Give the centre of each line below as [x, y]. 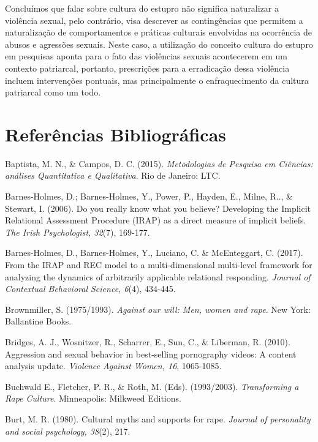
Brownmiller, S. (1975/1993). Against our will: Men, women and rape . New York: [158, 309]
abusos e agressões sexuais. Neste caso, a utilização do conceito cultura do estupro [159, 44]
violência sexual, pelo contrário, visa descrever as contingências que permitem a [154, 20]
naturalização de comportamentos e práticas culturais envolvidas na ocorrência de [159, 32]
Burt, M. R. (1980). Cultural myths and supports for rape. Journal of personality [158, 418]
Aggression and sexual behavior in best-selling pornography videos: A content [151, 354]
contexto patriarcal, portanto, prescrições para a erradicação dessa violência [147, 68]
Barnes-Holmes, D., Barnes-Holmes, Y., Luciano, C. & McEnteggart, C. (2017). [154, 253]
